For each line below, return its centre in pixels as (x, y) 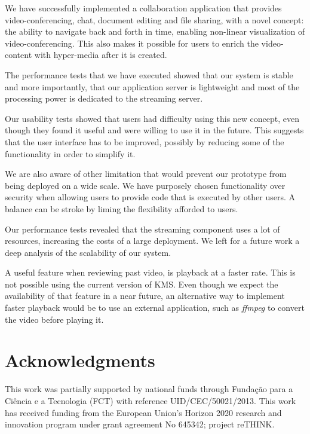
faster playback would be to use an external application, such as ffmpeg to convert (155, 308)
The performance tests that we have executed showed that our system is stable (149, 74)
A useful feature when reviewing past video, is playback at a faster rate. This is (150, 272)
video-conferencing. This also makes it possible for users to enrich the (132, 43)
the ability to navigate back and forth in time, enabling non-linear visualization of (155, 31)
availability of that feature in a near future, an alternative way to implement (145, 296)
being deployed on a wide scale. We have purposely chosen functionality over (145, 185)
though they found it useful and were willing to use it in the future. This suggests (154, 130)
